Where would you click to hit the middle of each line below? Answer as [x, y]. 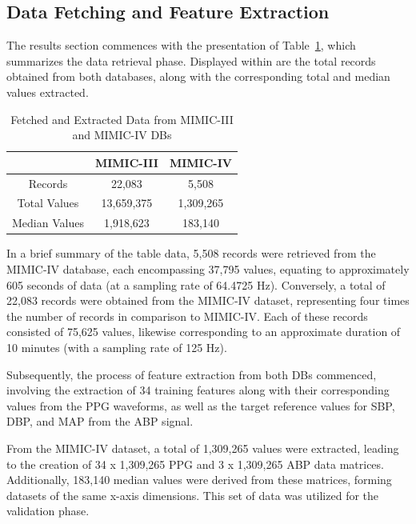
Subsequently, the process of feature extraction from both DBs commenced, [192, 374]
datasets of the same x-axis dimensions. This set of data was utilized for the [193, 495]
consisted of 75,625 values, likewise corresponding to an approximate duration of [204, 332]
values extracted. [48, 92]
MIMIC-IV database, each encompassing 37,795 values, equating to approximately [208, 268]
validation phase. [48, 511]
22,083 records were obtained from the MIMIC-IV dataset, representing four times [208, 300]
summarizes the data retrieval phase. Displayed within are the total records [191, 60]
